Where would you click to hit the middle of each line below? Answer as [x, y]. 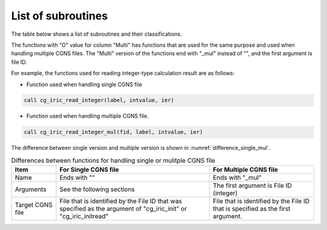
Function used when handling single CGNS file [84, 84]
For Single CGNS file [89, 170]
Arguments [31, 189]
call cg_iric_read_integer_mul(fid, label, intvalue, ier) [113, 132]
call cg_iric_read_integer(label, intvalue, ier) [99, 100]
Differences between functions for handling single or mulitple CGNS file [113, 161]
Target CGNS [34, 205]
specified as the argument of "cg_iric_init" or [123, 209]
